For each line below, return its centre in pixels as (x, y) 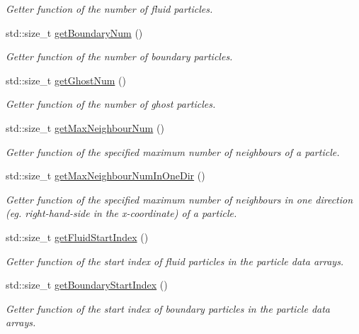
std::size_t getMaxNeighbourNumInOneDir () (106, 176)
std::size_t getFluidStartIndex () (77, 236)
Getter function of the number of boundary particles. (119, 56)
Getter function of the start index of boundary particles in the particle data (168, 308)
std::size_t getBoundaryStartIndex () (87, 285)
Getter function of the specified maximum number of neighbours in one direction (179, 199)
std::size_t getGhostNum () (66, 80)
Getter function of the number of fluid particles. (109, 9)
